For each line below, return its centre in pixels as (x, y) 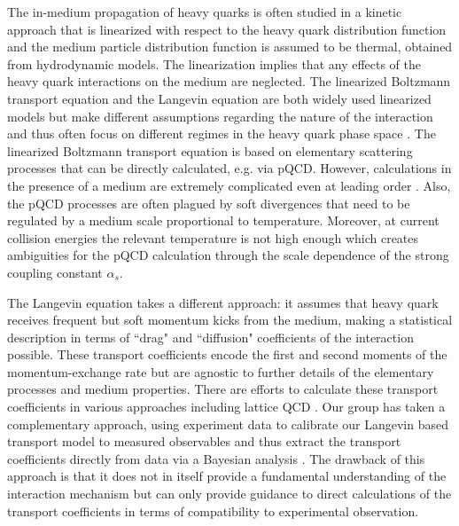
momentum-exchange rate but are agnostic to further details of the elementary (221, 371)
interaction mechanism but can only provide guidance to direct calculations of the (229, 494)
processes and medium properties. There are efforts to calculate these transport (223, 389)
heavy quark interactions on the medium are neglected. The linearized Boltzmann (229, 81)
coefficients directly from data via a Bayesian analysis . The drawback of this (216, 458)
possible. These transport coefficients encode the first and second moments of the (227, 354)
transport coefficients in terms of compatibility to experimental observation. (213, 510)
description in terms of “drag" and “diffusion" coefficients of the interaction (210, 337)
